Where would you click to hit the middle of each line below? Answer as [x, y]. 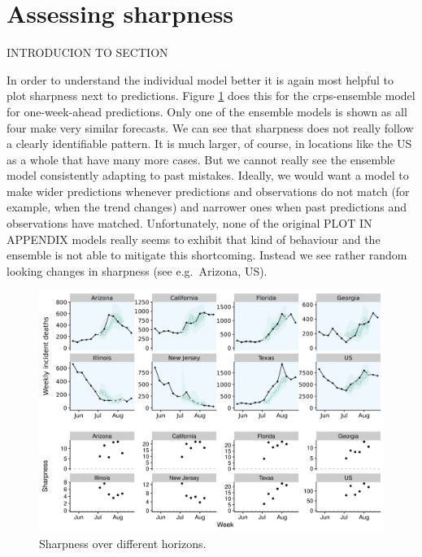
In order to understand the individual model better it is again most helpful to [200, 79]
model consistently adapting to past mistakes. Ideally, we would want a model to [208, 175]
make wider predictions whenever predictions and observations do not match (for [208, 191]
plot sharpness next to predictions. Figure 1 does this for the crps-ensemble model [211, 96]
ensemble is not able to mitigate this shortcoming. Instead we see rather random [207, 255]
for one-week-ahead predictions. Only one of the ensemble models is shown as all [207, 111]
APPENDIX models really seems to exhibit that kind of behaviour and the [194, 239]
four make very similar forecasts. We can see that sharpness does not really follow [210, 127]
